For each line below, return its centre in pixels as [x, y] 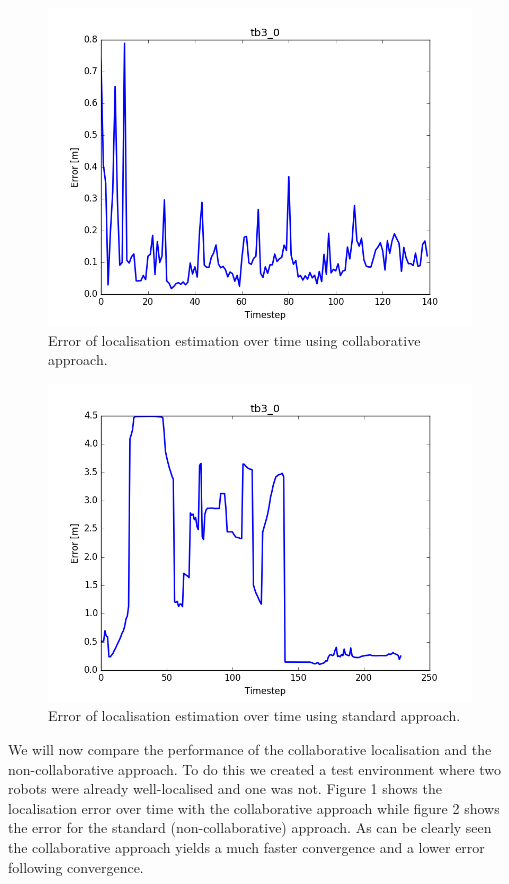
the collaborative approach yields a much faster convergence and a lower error [246, 846]
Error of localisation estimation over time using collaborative [234, 339]
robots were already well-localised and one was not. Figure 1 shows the [225, 788]
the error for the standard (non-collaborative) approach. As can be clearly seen [250, 827]
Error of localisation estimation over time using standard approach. [254, 715]
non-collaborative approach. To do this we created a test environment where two [255, 768]
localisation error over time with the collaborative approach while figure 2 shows [254, 807]
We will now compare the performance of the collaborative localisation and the [250, 748]
